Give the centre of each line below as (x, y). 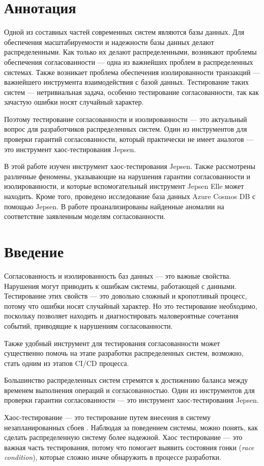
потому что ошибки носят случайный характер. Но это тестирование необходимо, (131, 305)
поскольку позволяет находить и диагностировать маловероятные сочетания (121, 316)
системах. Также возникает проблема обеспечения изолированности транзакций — (132, 72)
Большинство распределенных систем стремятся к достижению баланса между (126, 380)
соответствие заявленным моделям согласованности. (85, 216)
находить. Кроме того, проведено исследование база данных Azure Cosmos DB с (130, 196)
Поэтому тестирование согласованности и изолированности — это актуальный (126, 119)
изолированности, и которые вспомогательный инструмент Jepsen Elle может (124, 186)
